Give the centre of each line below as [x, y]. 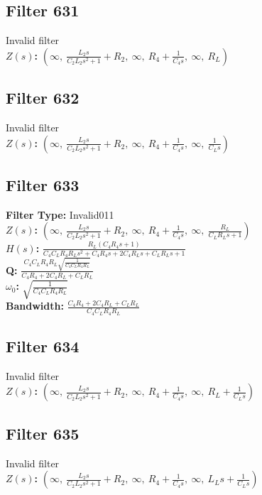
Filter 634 [43, 346]
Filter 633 [43, 184]
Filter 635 [43, 433]
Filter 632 [43, 98]
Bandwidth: [35, 306]
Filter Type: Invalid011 [60, 214]
